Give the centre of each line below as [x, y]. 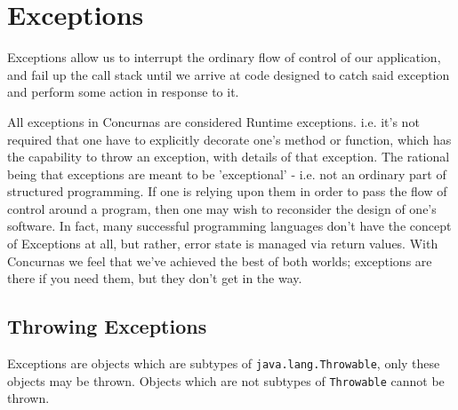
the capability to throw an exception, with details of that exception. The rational [229, 157]
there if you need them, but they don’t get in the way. [155, 278]
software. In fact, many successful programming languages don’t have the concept [229, 226]
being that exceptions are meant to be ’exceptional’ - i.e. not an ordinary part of [227, 173]
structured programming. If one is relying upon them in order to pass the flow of [227, 191]
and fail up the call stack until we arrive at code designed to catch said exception [229, 74]
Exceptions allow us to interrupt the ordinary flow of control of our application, [224, 57]
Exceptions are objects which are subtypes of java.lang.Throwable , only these [224, 363]
